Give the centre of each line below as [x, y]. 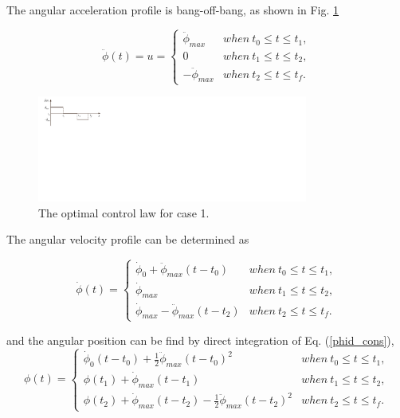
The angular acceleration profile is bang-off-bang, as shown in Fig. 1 [173, 10]
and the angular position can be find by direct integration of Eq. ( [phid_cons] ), [200, 340]
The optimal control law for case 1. [124, 212]
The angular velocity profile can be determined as [128, 239]
